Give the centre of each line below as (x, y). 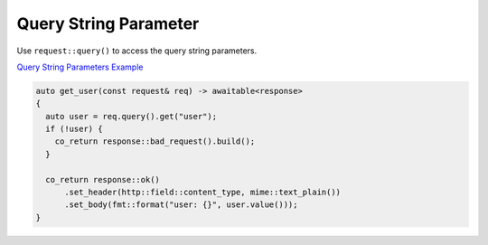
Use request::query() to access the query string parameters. (137, 51)
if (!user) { (74, 129)
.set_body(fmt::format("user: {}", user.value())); (181, 205)
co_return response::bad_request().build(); (155, 141)
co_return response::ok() (103, 179)
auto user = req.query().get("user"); (131, 116)
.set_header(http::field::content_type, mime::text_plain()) (203, 193)
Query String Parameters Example (80, 67)
